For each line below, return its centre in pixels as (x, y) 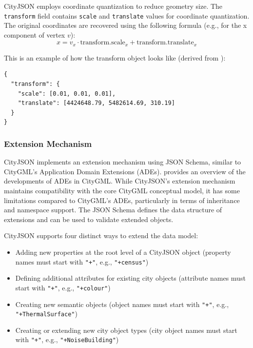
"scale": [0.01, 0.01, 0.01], (67, 93)
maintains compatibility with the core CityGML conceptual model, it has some (122, 191)
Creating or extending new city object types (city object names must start (126, 330)
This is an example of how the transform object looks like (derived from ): (115, 57)
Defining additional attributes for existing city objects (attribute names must (130, 278)
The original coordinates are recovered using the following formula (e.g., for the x (126, 25)
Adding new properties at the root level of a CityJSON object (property (123, 252)
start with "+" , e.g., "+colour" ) (63, 287)
